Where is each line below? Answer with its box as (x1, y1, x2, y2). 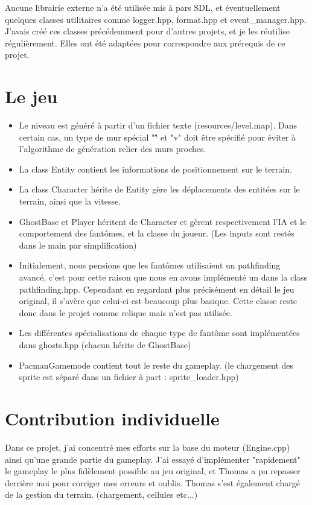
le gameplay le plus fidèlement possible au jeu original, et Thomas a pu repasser (5, 465, 301, 477)
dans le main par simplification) (19, 238, 137, 251)
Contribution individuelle (5, 405, 220, 430)
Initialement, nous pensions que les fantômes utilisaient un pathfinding (19, 259, 281, 272)
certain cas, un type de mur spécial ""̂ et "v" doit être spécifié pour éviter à (19, 130, 296, 143)
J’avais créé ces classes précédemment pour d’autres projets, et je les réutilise (5, 25, 290, 37)
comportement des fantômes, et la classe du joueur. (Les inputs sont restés (19, 227, 294, 240)
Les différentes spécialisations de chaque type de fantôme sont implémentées (19, 326, 300, 339)
